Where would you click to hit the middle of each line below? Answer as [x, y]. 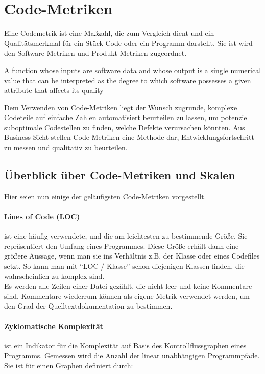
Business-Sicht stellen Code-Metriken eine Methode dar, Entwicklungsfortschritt [129, 137]
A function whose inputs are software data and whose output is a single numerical [133, 70]
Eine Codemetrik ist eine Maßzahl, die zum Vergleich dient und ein [109, 33]
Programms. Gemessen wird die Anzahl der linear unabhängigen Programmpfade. [132, 355]
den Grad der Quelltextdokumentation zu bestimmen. [88, 306]
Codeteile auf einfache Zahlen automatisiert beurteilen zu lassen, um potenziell [128, 117]
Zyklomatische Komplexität [54, 326]
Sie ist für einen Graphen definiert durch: [69, 365]
